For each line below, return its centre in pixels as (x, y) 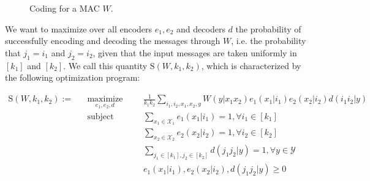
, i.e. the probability (269, 41)
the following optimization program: (73, 77)
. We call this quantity (105, 65)
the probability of (268, 28)
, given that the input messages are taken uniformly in (195, 52)
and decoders (201, 28)
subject (100, 116)
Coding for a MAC (65, 8)
